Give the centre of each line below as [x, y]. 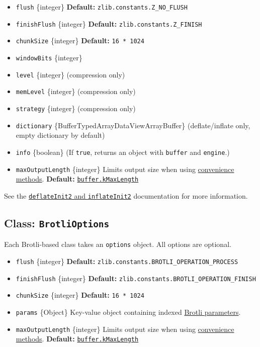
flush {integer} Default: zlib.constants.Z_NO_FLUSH [102, 7]
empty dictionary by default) [60, 135]
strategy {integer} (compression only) [76, 108]
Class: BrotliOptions [57, 223]
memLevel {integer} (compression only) [76, 91]
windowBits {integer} [49, 57]
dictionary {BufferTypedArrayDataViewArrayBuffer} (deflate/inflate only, [133, 125]
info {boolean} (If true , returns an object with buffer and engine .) [123, 152]
